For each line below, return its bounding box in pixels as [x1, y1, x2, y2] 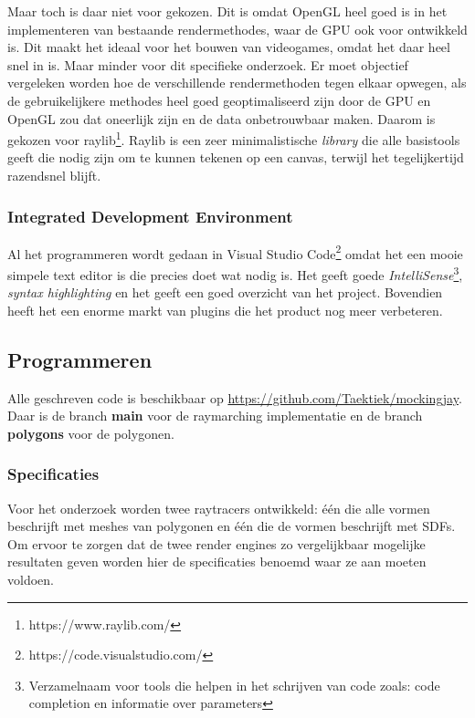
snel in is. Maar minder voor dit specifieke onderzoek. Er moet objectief [7, 55, 408, 74]
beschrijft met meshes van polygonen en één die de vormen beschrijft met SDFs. [7, 516, 456, 536]
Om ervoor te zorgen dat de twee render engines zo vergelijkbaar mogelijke [7, 534, 426, 553]
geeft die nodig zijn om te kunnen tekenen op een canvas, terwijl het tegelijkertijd [7, 148, 464, 167]
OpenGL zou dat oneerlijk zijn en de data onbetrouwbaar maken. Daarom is [7, 109, 436, 128]
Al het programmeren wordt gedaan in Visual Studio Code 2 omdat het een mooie [7, 241, 463, 263]
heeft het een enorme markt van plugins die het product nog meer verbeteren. [7, 300, 443, 319]
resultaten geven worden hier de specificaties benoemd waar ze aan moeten [7, 552, 427, 571]
